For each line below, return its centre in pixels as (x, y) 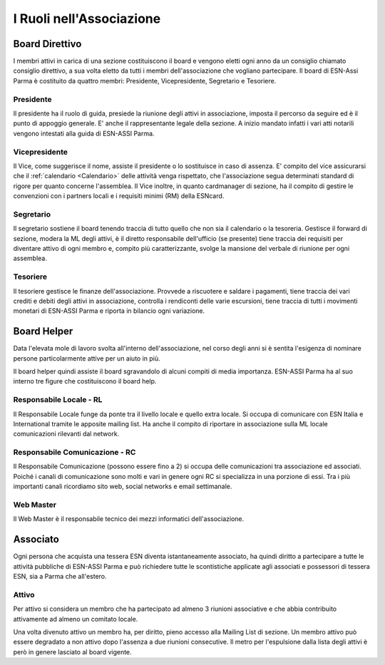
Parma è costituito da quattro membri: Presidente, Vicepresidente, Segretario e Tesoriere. (145, 81)
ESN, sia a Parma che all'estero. (60, 577)
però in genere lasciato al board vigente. (72, 651)
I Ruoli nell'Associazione (87, 19)
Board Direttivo (47, 44)
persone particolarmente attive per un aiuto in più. (87, 358)
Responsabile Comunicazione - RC (75, 453)
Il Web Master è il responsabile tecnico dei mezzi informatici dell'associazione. (129, 519)
